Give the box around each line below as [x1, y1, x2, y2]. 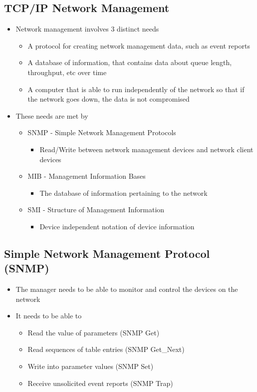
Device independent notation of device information [39, 221, 195, 231]
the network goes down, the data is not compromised [27, 94, 190, 104]
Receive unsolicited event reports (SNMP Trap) [27, 377, 173, 388]
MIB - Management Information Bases [27, 171, 146, 181]
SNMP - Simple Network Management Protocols [27, 127, 176, 138]
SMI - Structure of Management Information [27, 204, 165, 215]
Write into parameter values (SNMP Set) [27, 361, 154, 371]
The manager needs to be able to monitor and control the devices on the [15, 284, 238, 294]
